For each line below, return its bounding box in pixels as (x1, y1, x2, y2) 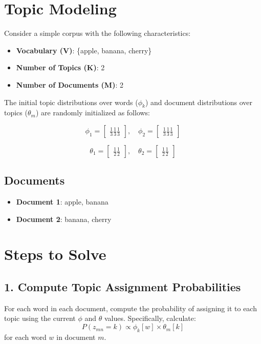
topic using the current (4, 313, 76, 323)
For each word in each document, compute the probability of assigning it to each (4, 302, 257, 313)
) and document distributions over (145, 96, 253, 107)
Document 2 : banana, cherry (16, 213, 112, 224)
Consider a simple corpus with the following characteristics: (4, 28, 191, 38)
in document (56, 331, 96, 342)
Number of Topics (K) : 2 (16, 62, 105, 73)
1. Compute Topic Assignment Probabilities (4, 279, 241, 295)
